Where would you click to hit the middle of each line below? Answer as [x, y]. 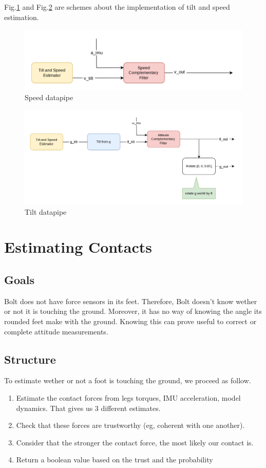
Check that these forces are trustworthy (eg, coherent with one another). [130, 425]
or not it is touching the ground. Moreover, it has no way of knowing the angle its [133, 311]
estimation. [22, 17]
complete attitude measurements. [56, 331]
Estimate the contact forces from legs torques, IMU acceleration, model [128, 397]
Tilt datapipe [46, 211]
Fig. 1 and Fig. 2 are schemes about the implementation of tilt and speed [117, 7]
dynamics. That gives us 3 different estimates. [88, 408]
